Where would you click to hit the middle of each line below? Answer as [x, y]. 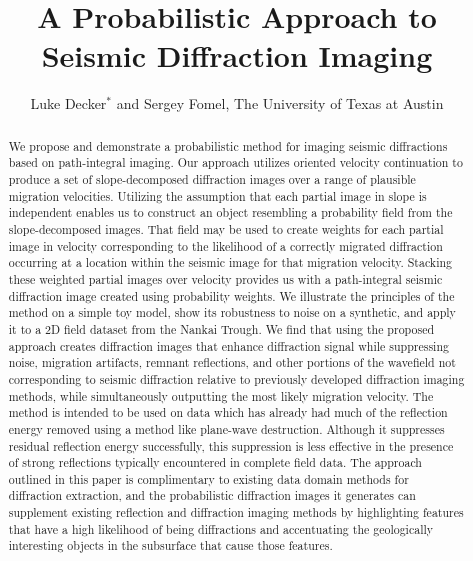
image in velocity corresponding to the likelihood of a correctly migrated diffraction [225, 245]
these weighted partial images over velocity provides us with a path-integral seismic [225, 278]
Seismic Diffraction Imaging [237, 55]
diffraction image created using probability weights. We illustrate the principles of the [231, 295]
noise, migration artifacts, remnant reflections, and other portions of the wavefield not [232, 362]
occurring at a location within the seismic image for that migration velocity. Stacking [230, 262]
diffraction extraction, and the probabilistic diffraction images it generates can [212, 495]
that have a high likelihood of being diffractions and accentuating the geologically [221, 528]
